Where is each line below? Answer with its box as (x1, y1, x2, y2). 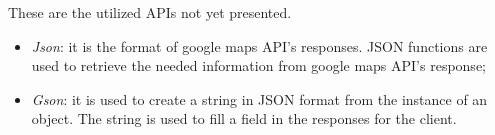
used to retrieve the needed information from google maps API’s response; (31, 55, 486, 76)
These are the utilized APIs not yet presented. (8, 2, 292, 22)
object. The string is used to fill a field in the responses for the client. (31, 108, 457, 129)
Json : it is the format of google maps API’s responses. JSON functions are (31, 35, 488, 56)
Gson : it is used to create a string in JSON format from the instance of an (31, 88, 488, 109)
